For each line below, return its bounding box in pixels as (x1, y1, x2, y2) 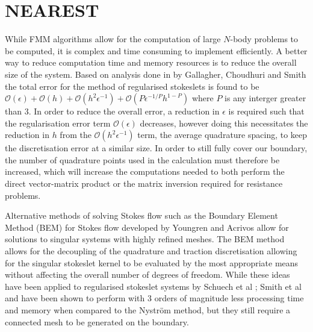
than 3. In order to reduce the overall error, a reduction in (5, 105, 220, 117)
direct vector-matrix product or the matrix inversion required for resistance (5, 177, 283, 190)
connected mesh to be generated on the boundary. (5, 315, 189, 328)
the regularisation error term (5, 116, 111, 129)
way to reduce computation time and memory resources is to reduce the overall (5, 56, 297, 69)
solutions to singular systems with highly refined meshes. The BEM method (5, 233, 285, 245)
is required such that (228, 105, 305, 117)
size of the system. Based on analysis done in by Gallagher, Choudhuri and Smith (5, 67, 306, 80)
